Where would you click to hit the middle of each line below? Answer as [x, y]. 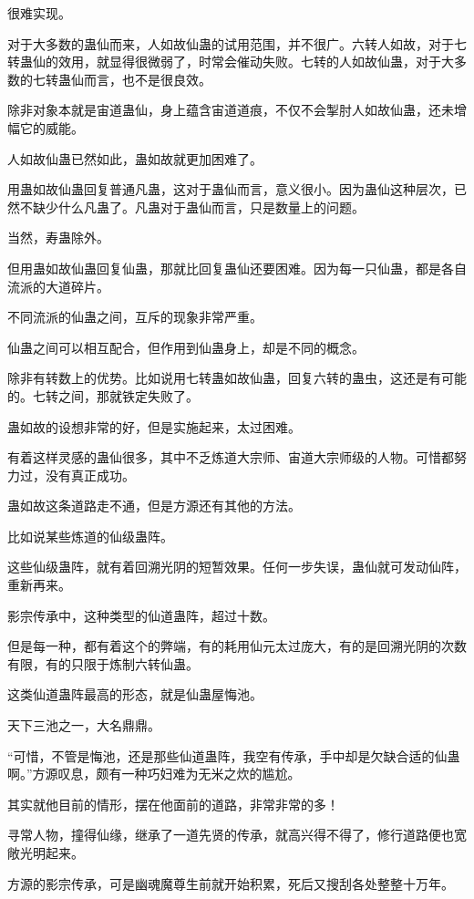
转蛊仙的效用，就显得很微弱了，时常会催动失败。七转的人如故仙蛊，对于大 [231, 62]
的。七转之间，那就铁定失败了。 [103, 395]
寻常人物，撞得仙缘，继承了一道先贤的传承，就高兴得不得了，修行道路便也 [231, 835]
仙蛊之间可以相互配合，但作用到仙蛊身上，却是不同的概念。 [186, 347]
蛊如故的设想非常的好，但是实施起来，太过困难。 [154, 426]
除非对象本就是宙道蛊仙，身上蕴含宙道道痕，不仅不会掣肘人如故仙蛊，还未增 [237, 110]
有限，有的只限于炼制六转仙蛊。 [103, 663]
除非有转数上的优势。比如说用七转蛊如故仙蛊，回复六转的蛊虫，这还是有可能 [237, 378]
